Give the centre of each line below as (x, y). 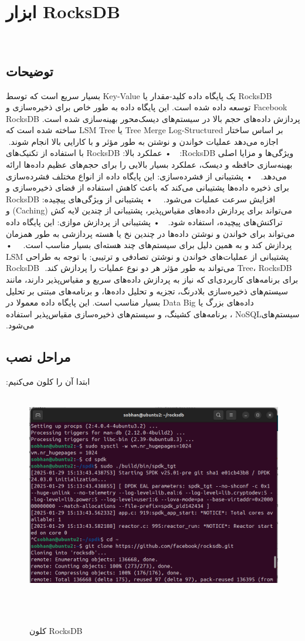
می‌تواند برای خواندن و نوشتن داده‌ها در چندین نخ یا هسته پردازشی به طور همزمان (150, 233)
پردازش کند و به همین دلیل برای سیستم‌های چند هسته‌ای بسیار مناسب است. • (149, 245)
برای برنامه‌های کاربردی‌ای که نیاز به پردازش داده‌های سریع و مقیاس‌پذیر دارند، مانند (152, 279)
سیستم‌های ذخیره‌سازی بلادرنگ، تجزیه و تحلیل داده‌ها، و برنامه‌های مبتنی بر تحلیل (147, 291)
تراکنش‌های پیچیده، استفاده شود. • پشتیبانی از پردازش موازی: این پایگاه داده (144, 222)
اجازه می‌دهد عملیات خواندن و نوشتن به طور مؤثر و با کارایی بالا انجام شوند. (143, 141)
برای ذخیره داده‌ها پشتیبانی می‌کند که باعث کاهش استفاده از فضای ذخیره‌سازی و (148, 187)
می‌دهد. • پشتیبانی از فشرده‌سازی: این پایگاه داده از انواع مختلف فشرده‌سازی (146, 176)
